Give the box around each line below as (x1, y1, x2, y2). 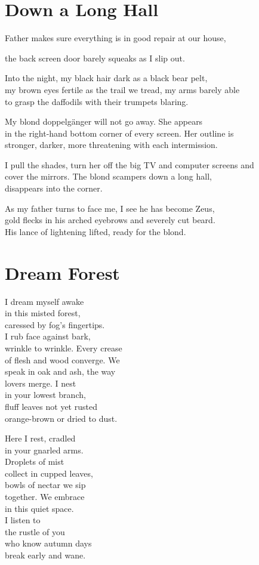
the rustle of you (5, 525, 65, 538)
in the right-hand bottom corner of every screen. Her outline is (5, 126, 234, 139)
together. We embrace (5, 490, 85, 503)
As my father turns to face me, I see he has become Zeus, (5, 202, 215, 214)
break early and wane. (5, 549, 86, 561)
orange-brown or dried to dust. (5, 412, 118, 424)
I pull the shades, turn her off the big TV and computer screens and (5, 158, 254, 171)
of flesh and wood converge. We (5, 353, 120, 366)
